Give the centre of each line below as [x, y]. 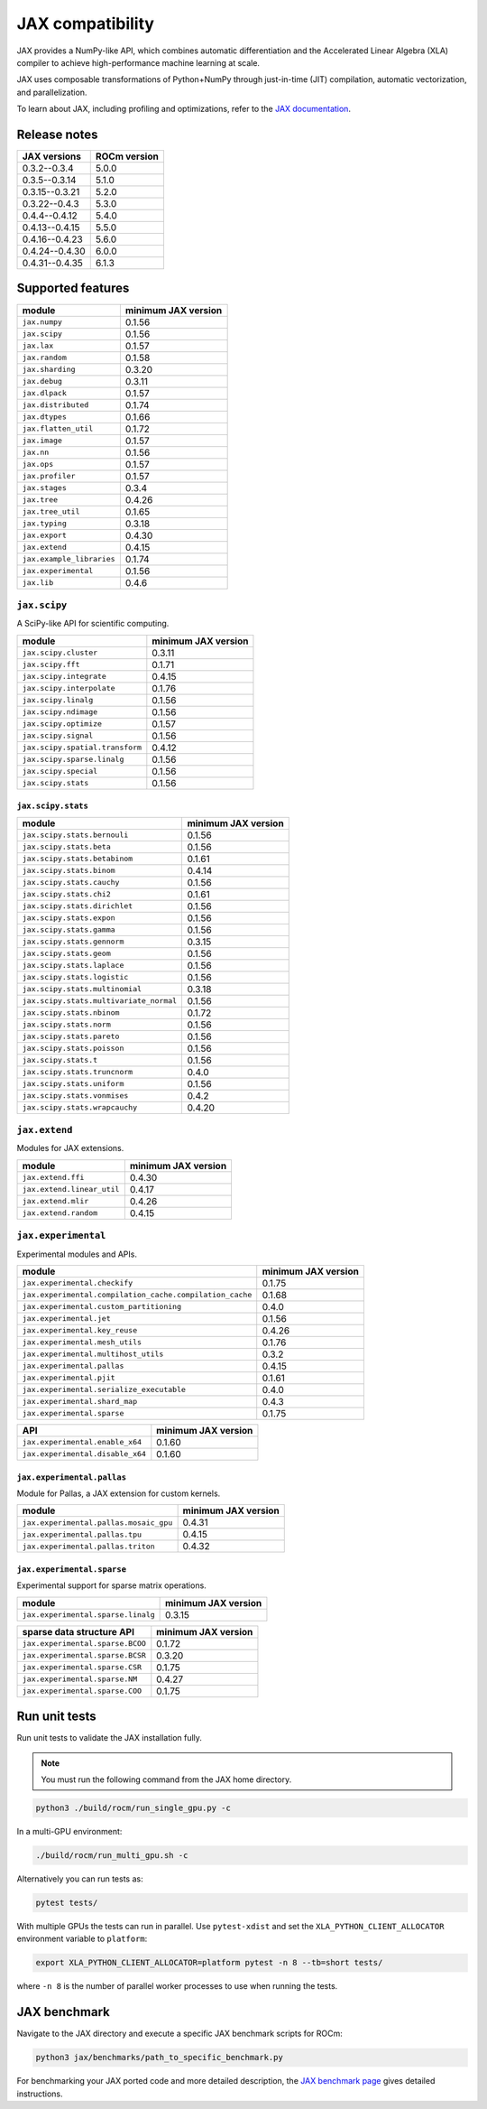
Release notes [57, 134]
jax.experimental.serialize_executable [104, 1390]
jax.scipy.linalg [58, 700]
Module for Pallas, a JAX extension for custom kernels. [119, 1493]
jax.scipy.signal [58, 736]
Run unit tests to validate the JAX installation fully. [110, 1738]
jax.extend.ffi [53, 1178]
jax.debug [42, 381]
